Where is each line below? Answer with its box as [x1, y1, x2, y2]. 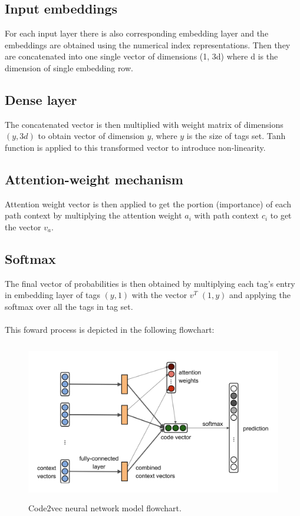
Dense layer [5, 90, 77, 108]
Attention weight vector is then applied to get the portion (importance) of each [5, 197, 291, 210]
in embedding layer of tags [5, 289, 100, 301]
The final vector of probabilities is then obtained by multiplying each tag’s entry [5, 277, 295, 289]
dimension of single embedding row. [5, 61, 133, 74]
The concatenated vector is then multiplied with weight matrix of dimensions [5, 118, 283, 130]
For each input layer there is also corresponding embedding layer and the [5, 27, 269, 39]
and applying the [229, 289, 291, 301]
